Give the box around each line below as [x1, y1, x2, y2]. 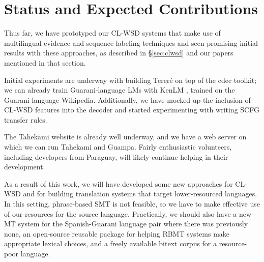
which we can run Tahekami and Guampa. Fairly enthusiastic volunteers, [4, 141, 232, 152]
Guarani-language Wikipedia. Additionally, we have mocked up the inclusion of [4, 94, 251, 105]
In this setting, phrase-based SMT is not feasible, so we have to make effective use [4, 198, 260, 209]
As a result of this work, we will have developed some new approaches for [4, 178, 233, 189]
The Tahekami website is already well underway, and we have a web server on [4, 131, 247, 142]
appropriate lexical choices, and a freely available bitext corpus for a [4, 238, 217, 249]
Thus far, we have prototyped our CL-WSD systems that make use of [4, 27, 221, 38]
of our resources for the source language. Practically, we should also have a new [4, 208, 252, 219]
